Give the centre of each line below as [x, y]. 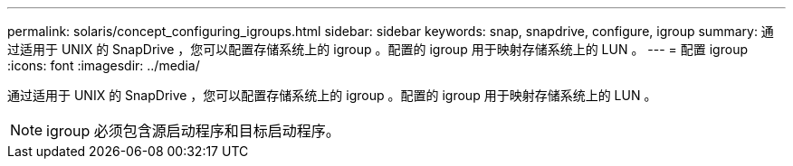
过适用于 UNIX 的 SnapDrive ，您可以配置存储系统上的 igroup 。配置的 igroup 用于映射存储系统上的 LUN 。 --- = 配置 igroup [377, 49]
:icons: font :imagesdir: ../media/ [104, 65]
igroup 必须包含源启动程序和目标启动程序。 [193, 131]
